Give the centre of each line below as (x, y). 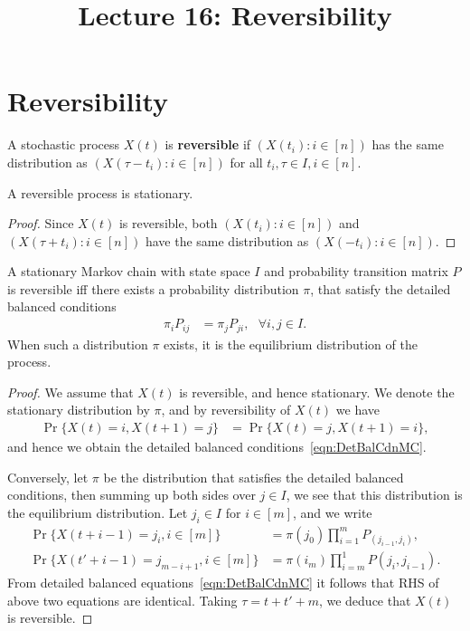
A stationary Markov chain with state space (129, 271)
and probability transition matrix (356, 271)
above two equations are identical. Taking (122, 600)
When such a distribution (78, 344)
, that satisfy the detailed (381, 288)
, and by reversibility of (226, 410)
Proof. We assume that (70, 392)
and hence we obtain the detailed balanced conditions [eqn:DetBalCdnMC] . (217, 446)
